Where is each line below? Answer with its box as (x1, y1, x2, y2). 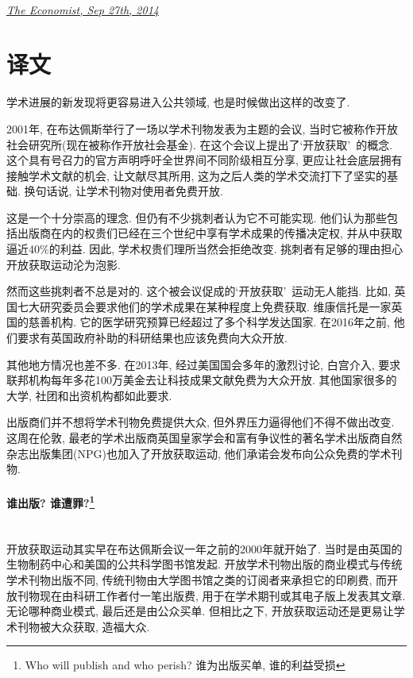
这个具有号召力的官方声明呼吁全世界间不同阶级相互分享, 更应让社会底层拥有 (6, 152, 403, 168)
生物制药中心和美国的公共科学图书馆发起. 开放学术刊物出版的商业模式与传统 (6, 556, 403, 572)
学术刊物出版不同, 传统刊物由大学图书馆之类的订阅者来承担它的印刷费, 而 (6, 572, 388, 588)
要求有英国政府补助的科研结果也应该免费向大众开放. (17, 329, 288, 346)
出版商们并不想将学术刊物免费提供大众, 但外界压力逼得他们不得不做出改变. (6, 414, 395, 430)
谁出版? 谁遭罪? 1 (6, 492, 95, 511)
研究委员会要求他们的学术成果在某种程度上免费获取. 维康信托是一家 (39, 298, 392, 314)
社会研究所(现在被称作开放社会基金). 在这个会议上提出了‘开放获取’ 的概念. (6, 136, 393, 152)
